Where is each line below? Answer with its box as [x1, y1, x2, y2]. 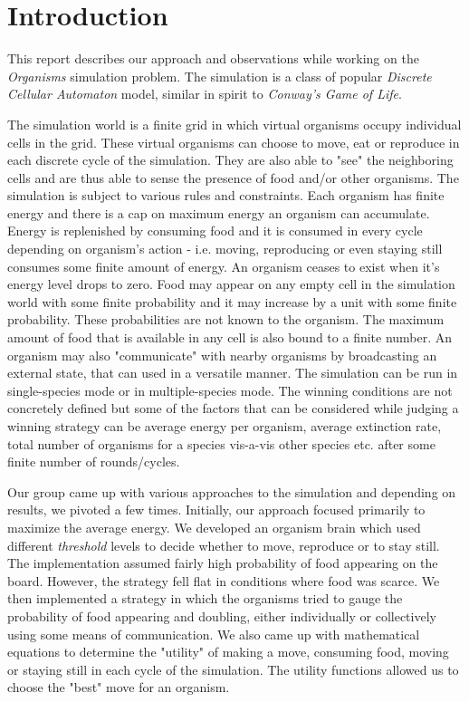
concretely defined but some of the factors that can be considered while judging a [7, 399, 459, 418]
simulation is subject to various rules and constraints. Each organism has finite [7, 186, 445, 205]
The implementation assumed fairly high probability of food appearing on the [7, 553, 438, 572]
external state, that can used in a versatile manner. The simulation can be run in [7, 363, 458, 382]
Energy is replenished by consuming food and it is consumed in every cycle [7, 221, 423, 240]
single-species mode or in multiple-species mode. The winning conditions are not [7, 380, 453, 399]
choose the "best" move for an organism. [7, 678, 230, 697]
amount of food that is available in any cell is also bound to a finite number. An [7, 328, 453, 347]
